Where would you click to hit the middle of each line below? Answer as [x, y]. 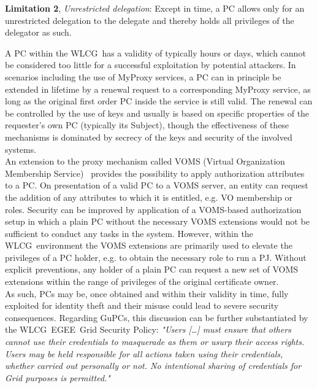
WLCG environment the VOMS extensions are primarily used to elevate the [149, 245]
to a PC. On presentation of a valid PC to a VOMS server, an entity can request [157, 185]
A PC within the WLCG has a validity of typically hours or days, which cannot [155, 52]
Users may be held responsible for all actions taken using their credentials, [144, 353]
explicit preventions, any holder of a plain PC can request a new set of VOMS [152, 269]
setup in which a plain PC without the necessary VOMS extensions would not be [157, 221]
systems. [21, 149]
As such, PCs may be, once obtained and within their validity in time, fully [147, 293]
